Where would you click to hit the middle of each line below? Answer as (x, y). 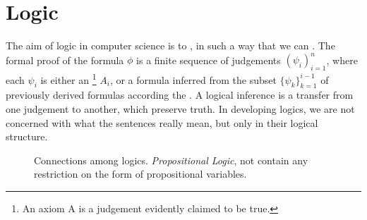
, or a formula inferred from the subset (193, 79)
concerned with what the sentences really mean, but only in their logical (162, 122)
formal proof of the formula (65, 60)
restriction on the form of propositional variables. (140, 174)
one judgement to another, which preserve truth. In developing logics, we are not (180, 109)
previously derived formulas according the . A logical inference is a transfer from (180, 95)
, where (342, 60)
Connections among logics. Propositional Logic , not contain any (171, 160)
